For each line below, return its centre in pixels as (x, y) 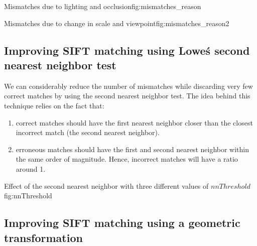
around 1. (31, 168)
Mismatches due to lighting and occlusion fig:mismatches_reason (103, 6)
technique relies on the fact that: (54, 105)
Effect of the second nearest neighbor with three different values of (106, 186)
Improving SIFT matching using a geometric (122, 223)
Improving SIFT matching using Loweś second (127, 50)
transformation (43, 237)
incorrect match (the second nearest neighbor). (88, 132)
